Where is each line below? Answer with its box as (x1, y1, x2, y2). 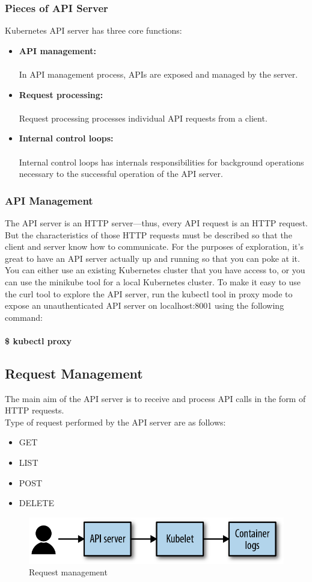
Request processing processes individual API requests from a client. (19, 111, 268, 124)
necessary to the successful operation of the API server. (19, 167, 223, 180)
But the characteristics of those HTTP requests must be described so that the (5, 228, 292, 241)
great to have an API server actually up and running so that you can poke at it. (5, 252, 300, 264)
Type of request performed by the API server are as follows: (5, 415, 226, 428)
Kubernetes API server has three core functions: (5, 24, 182, 37)
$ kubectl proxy (5, 334, 72, 347)
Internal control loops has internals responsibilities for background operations (19, 155, 304, 168)
